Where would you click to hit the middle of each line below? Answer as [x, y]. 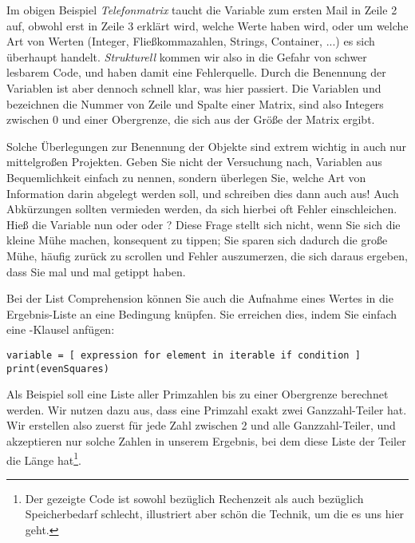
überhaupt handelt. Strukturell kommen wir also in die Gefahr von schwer [187, 56]
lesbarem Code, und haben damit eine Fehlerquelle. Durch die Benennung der [196, 72]
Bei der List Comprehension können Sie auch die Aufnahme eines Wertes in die [200, 298]
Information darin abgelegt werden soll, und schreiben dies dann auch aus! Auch [203, 193]
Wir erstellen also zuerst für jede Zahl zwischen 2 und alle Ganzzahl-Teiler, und [201, 425]
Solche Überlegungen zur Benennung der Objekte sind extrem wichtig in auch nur [206, 146]
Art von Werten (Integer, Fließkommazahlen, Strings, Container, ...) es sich [191, 41]
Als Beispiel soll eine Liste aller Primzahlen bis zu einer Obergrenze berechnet [198, 394]
